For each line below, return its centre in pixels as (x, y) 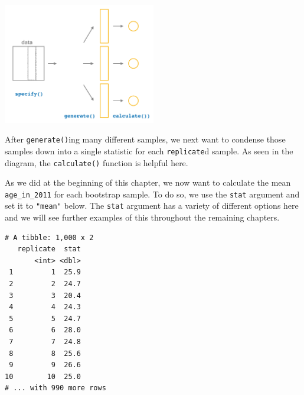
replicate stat (49, 249)
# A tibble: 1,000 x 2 (49, 237)
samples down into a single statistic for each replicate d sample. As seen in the (149, 150)
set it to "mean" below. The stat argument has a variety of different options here (152, 205)
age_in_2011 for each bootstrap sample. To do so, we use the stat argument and (152, 194)
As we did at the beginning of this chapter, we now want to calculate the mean (148, 182)
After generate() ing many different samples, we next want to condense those (145, 139)
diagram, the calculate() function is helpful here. (97, 162)
